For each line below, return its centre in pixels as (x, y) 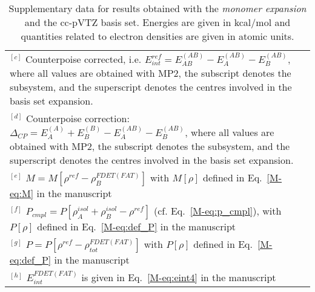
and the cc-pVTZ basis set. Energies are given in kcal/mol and (157, 22)
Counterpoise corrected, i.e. (83, 59)
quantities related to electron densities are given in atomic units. (157, 36)
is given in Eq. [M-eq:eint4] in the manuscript (179, 277)
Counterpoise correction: (78, 118)
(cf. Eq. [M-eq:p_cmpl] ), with (217, 211)
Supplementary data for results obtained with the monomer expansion (157, 8)
